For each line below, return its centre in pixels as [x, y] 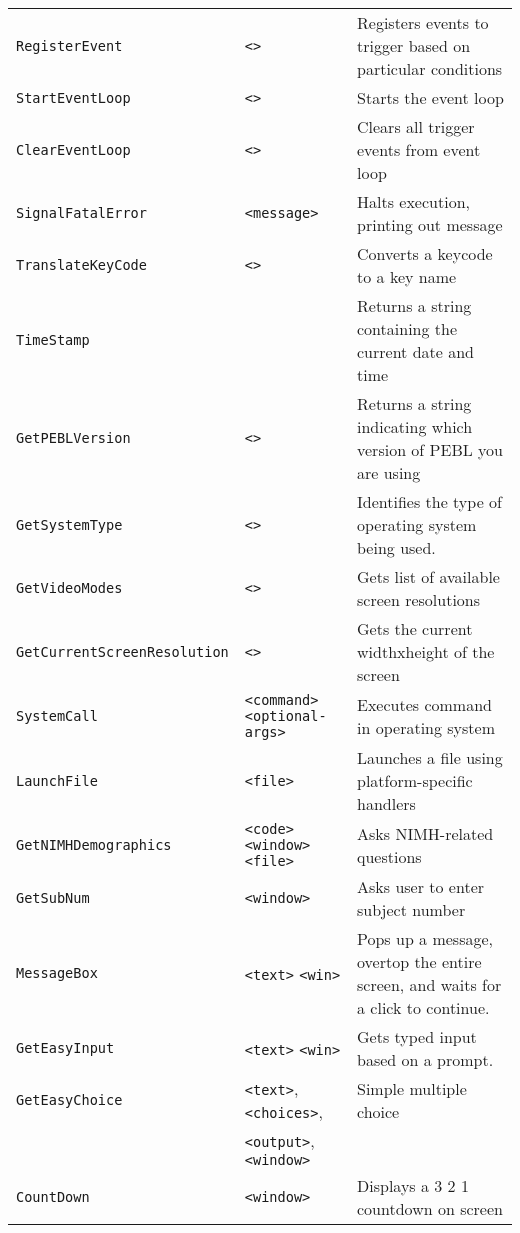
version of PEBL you [430, 449]
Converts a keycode [425, 253]
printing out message [430, 224]
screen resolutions [419, 599]
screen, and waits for [429, 984]
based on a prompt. [425, 1059]
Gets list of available [428, 576]
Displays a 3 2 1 [413, 1185]
